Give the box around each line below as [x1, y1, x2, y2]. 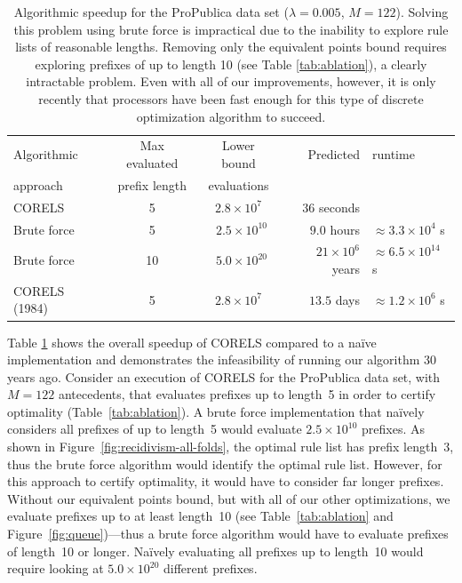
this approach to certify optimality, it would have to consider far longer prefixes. [7, 472, 444, 491]
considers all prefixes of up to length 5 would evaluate [7, 419, 302, 438]
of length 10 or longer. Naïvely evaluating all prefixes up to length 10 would [7, 541, 424, 560]
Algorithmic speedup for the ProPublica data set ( [13, 3, 289, 20]
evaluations [208, 175, 269, 194]
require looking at [7, 559, 104, 578]
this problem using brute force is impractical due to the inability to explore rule [13, 20, 449, 38]
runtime [371, 145, 415, 164]
